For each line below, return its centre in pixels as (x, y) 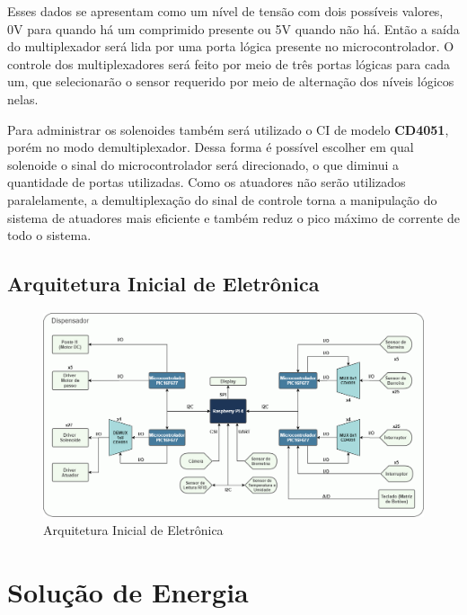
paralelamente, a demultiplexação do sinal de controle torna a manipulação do (222, 199)
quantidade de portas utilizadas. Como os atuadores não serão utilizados (207, 182)
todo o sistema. (49, 235)
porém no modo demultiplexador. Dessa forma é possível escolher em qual (211, 147)
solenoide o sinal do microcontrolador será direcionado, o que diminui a (203, 164)
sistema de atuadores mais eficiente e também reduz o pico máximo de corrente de (233, 217)
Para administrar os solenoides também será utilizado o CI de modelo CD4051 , (228, 129)
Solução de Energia (128, 591)
